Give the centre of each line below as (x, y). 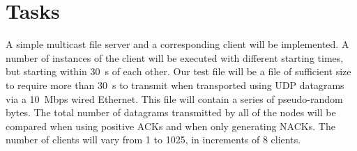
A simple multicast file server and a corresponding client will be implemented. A (177, 44)
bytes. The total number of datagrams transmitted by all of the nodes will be (171, 112)
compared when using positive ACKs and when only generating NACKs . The (170, 126)
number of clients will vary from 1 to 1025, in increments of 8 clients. (153, 140)
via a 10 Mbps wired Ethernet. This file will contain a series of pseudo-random (174, 98)
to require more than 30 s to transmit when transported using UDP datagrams (175, 85)
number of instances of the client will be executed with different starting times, (175, 57)
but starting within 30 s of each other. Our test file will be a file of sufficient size (178, 71)
